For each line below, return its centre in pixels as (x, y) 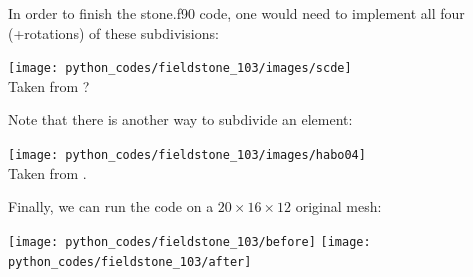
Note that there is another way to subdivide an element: (180, 119)
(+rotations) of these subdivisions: (113, 32)
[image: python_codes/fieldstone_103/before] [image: (189, 241)
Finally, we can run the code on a (111, 206)
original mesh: (338, 206)
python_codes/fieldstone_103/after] (130, 261)
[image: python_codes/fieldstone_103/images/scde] (180, 68)
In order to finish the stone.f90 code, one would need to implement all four (236, 13)
